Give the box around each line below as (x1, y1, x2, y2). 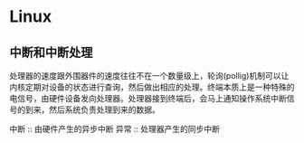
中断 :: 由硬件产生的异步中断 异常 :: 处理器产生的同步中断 (9, 124, 220, 134)
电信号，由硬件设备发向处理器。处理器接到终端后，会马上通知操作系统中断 (9, 93, 287, 103)
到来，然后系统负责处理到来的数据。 (24, 104, 160, 115)
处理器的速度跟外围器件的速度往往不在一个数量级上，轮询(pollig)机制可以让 (9, 71, 290, 81)
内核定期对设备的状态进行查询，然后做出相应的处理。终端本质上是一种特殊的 (9, 81, 295, 92)
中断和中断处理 (9, 44, 93, 60)
